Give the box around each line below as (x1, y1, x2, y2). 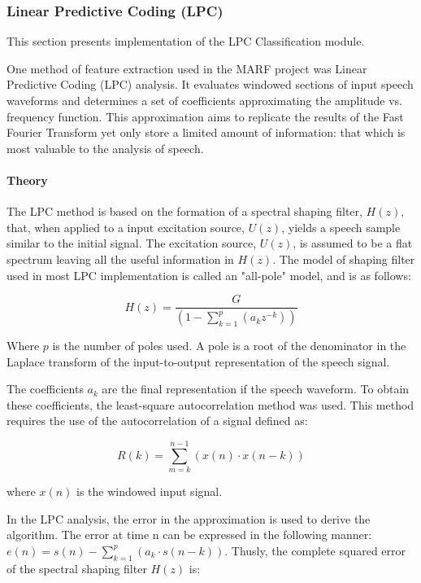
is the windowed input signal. (76, 483, 223, 500)
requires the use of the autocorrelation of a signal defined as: (7, 412, 308, 429)
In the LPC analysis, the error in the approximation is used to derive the (7, 510, 371, 527)
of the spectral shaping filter (7, 559, 147, 576)
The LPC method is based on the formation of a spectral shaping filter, (7, 203, 362, 220)
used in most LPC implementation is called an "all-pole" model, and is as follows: (7, 266, 411, 283)
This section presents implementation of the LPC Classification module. (7, 33, 365, 50)
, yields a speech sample (281, 218, 401, 235)
